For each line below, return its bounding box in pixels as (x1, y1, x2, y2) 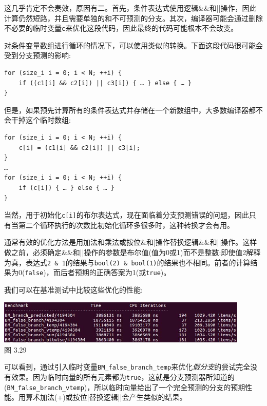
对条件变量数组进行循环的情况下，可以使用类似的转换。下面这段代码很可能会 (4, 40, 263, 50)
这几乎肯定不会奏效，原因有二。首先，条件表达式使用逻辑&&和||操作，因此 (4, 3, 257, 13)
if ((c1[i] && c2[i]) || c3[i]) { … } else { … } (18, 79, 192, 87)
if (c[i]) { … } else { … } (18, 184, 115, 191)
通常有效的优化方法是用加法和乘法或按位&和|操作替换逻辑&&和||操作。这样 (4, 237, 257, 247)
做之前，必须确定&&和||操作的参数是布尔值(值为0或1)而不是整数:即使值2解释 (4, 247, 261, 257)
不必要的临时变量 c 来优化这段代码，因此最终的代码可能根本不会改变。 (4, 23, 238, 33)
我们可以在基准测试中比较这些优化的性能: (4, 284, 143, 295)
